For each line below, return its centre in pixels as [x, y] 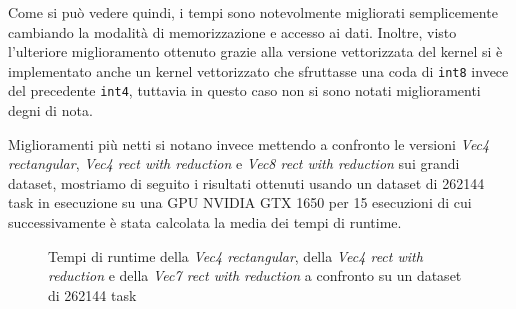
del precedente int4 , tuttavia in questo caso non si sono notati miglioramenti [244, 90]
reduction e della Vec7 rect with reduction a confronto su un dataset [255, 275]
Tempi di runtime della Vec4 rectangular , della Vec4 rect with [235, 255]
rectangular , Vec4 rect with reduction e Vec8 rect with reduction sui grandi [234, 163]
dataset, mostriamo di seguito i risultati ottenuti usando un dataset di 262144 [246, 182]
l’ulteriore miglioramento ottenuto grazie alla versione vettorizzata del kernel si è [255, 51]
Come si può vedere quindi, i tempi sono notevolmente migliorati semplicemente [253, 12]
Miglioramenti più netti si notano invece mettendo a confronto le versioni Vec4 [249, 143]
